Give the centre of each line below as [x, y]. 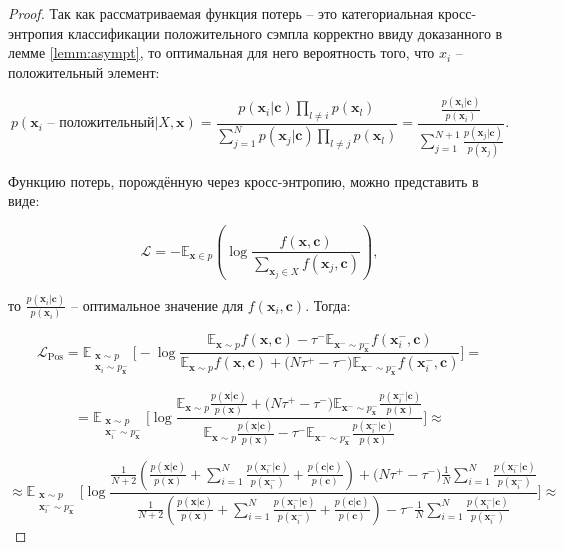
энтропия [36, 32]
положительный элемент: [84, 71]
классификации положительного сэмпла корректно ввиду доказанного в [285, 32]
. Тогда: [328, 304]
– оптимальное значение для [157, 304]
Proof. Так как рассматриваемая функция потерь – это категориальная [221, 13]
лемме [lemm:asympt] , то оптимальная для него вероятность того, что [221, 52]
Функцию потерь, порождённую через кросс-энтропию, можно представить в [243, 180]
